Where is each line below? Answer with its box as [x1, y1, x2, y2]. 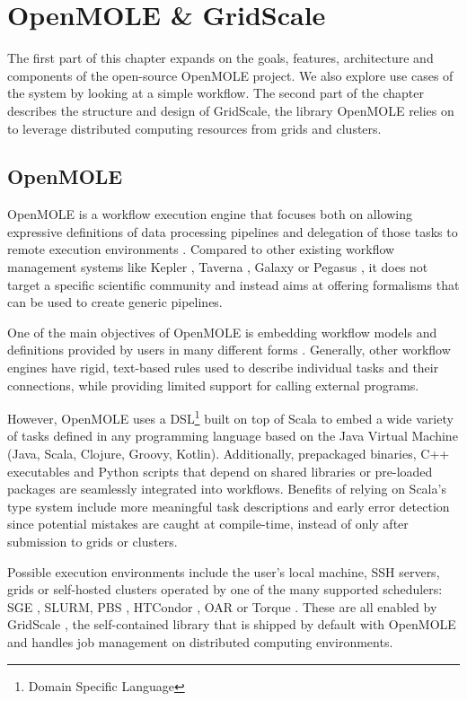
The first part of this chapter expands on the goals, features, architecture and [7, 48, 434, 67]
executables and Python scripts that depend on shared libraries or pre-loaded [7, 461, 433, 480]
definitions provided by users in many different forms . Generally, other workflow [7, 340, 451, 359]
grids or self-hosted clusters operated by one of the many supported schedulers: [7, 580, 443, 599]
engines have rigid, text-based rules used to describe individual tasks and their [7, 358, 439, 377]
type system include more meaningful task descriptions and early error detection [7, 496, 450, 515]
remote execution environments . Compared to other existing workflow [7, 240, 395, 258]
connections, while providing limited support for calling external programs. [7, 375, 419, 394]
